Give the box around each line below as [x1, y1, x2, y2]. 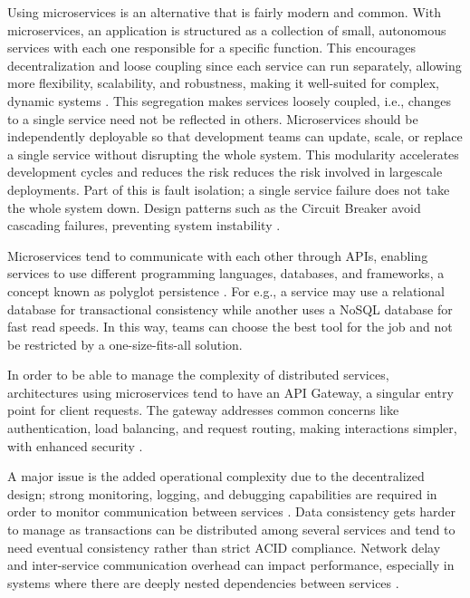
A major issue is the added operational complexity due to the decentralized [7, 467, 425, 486]
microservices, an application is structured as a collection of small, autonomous [7, 20, 446, 39]
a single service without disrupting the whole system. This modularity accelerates [7, 144, 459, 163]
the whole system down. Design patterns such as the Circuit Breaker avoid [7, 198, 421, 217]
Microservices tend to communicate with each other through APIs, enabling [7, 246, 428, 265]
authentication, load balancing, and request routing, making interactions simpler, [7, 419, 457, 438]
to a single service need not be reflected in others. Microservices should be [7, 109, 418, 128]
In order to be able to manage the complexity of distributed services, [7, 365, 389, 384]
